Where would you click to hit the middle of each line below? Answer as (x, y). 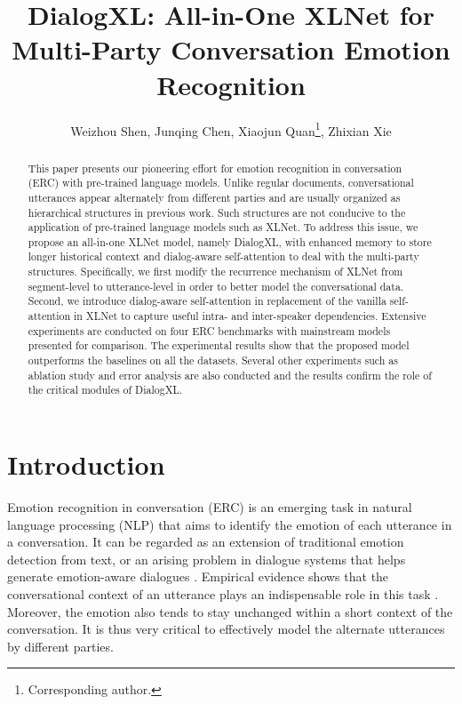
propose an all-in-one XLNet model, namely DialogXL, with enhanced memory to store (230, 241)
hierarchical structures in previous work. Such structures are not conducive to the (217, 212)
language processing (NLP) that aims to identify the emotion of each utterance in (230, 524)
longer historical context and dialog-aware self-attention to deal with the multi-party (223, 256)
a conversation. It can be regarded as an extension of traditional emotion (206, 542)
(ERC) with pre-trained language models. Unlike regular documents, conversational (221, 183)
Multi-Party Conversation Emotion (231, 49)
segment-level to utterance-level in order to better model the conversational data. (216, 286)
